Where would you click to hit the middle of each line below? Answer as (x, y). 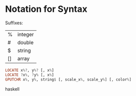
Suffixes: (14, 23)
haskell (12, 89)
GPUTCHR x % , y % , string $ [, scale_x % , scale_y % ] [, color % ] (68, 79)
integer (25, 34)
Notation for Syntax (46, 9)
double (25, 42)
